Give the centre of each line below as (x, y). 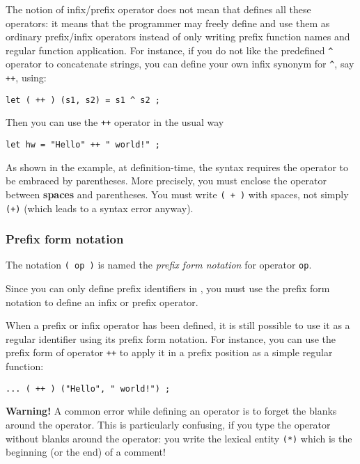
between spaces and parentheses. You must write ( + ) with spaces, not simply (177, 194)
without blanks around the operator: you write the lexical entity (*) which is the (179, 438)
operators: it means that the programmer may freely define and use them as (168, 23)
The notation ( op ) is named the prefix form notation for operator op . (159, 265)
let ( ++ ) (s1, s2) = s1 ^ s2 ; (83, 100)
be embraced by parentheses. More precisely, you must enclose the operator (166, 181)
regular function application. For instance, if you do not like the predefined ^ (170, 50)
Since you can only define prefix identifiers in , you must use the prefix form (168, 288)
